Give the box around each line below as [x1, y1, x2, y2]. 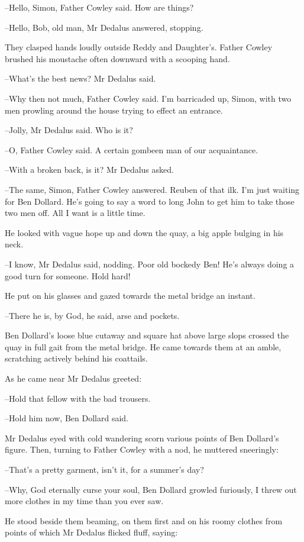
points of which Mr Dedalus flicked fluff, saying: [5, 526, 178, 538]
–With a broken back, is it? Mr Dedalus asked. [5, 163, 174, 176]
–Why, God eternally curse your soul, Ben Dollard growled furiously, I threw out [5, 483, 297, 495]
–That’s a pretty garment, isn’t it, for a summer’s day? [5, 463, 204, 476]
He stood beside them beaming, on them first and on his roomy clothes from [5, 514, 283, 527]
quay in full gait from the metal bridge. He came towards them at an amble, [5, 340, 282, 353]
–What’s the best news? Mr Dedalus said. [5, 72, 156, 85]
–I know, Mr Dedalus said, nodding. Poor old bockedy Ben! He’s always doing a [5, 257, 295, 270]
